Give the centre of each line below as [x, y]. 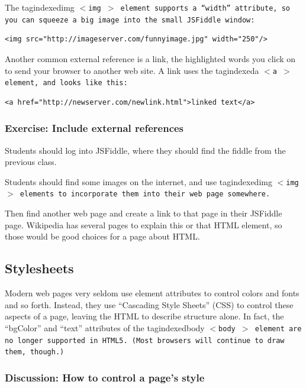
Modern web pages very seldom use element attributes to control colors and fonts [152, 293]
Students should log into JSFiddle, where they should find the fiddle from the [145, 150]
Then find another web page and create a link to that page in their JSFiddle [144, 213]
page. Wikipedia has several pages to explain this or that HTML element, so [144, 224]
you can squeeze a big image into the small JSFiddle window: [130, 20]
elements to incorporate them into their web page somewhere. [145, 194]
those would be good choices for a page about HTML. [102, 236]
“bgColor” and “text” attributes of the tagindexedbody [105, 327]
